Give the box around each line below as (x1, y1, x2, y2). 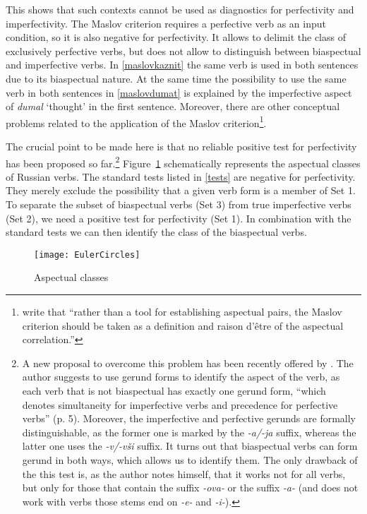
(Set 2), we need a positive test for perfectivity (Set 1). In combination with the (6, 210, 351, 225)
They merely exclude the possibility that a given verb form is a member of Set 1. (6, 183, 356, 198)
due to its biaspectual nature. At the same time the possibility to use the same (6, 71, 347, 85)
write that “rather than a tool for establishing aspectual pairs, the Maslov (22, 304, 342, 319)
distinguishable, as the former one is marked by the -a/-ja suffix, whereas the (22, 424, 356, 439)
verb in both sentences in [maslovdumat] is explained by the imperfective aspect (6, 85, 352, 100)
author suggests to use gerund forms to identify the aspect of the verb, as (22, 369, 340, 384)
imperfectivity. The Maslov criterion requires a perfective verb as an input (6, 16, 326, 30)
